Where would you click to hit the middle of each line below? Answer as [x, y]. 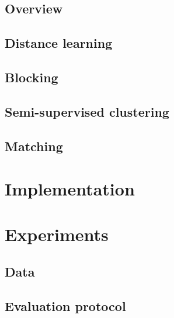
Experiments [57, 234]
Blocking [32, 77]
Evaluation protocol [65, 305]
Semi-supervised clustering [87, 111]
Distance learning [59, 43]
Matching [34, 146]
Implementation [70, 189]
